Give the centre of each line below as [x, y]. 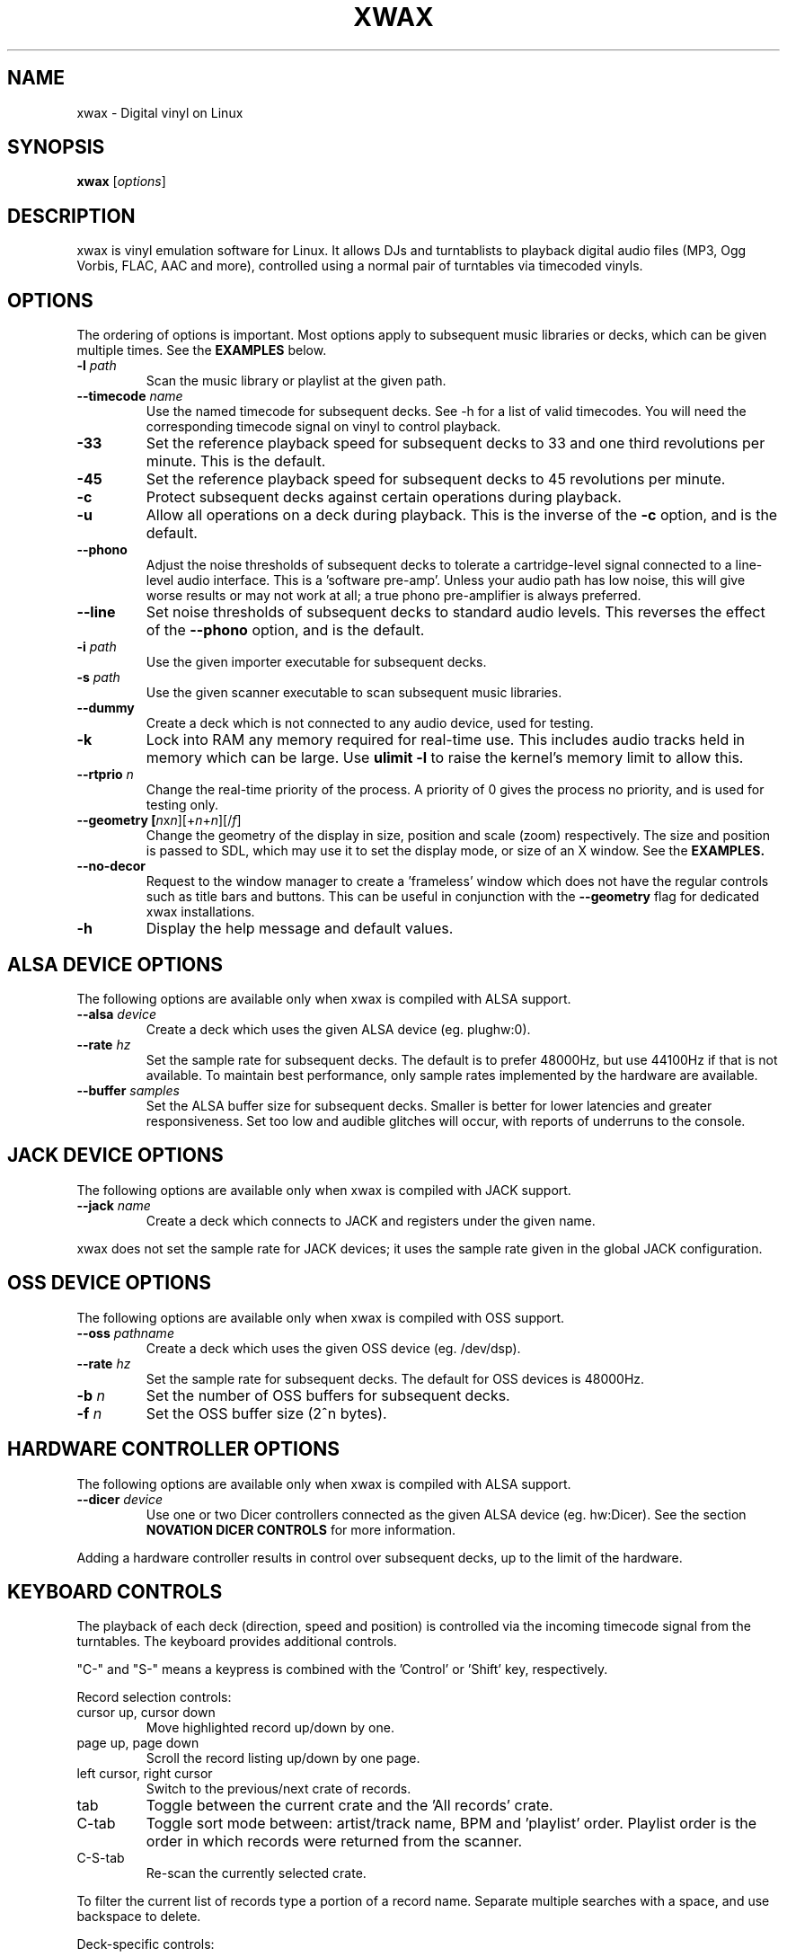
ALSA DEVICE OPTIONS [115, 964]
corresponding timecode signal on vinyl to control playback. [323, 427]
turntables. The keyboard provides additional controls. [237, 1642]
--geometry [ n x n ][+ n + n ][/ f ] [159, 820]
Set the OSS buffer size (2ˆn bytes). [266, 1413]
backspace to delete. [139, 1917]
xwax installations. [200, 912]
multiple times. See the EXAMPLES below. [202, 350]
